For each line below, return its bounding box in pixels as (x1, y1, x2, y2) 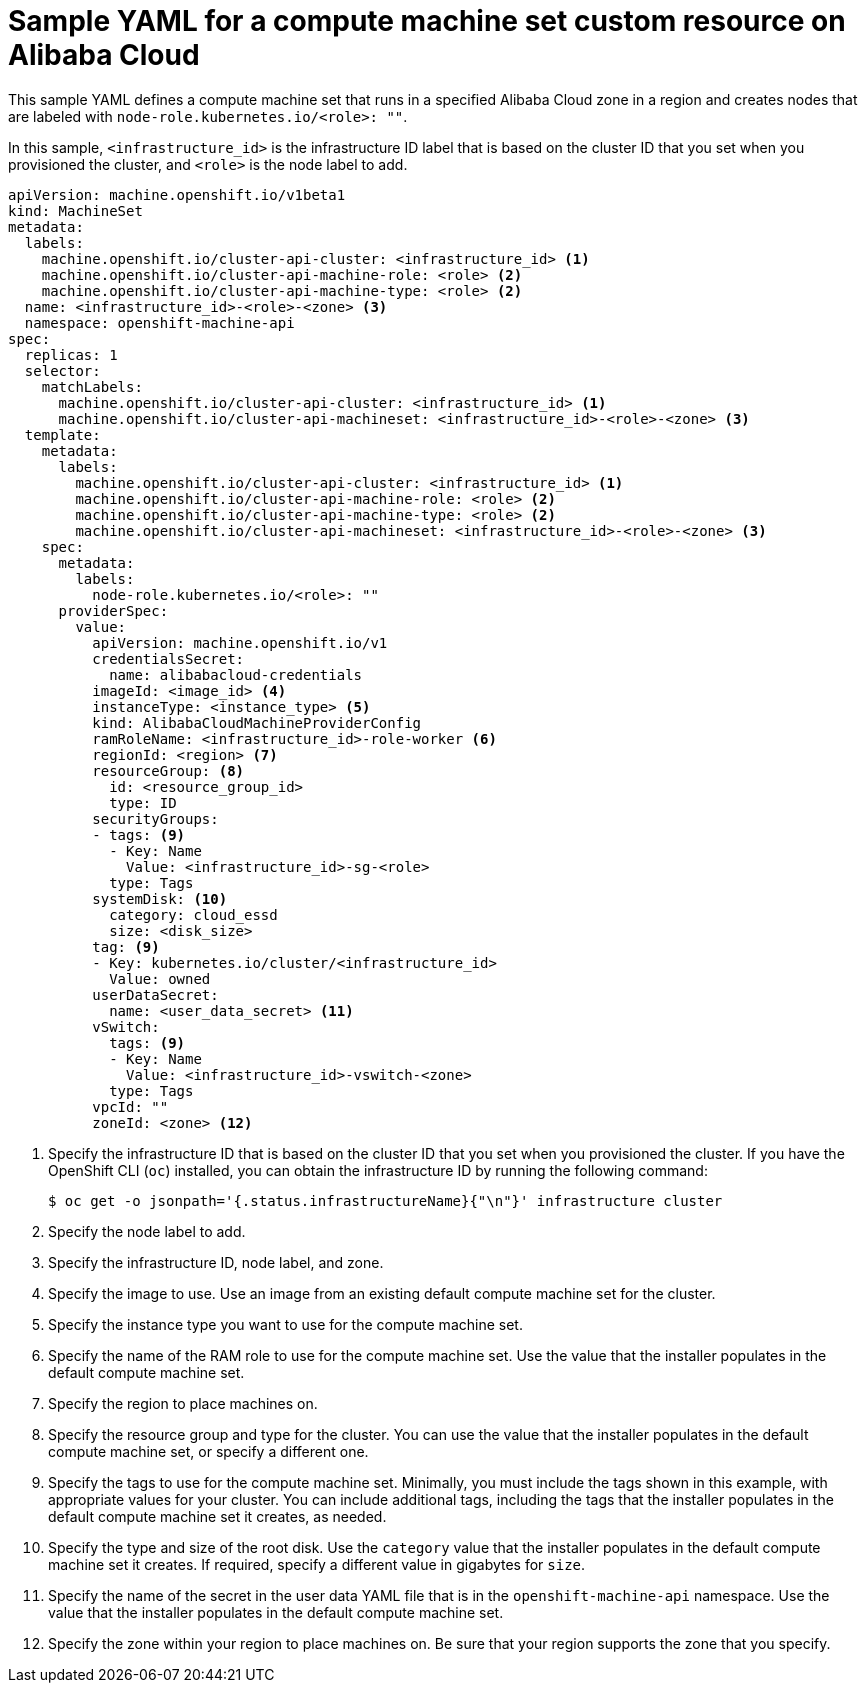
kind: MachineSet (8, 202, 143, 219)
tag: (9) (92, 938, 160, 955)
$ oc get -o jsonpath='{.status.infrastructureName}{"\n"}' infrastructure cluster (48, 1192, 723, 1209)
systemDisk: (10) (92, 890, 228, 907)
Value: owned (109, 970, 211, 987)
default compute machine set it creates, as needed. (48, 1507, 387, 1525)
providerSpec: (58, 602, 169, 619)
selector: (24, 362, 101, 379)
